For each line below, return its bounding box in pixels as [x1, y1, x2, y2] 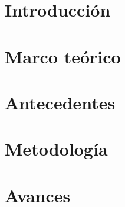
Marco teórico [5, 44, 121, 68]
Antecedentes [5, 90, 116, 114]
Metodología [5, 137, 108, 161]
